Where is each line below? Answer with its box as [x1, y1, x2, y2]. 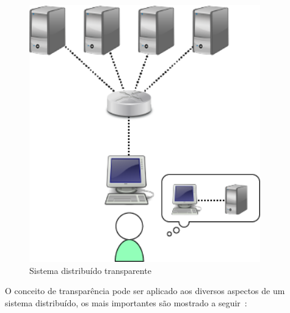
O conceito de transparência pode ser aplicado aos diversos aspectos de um [5, 284, 285, 297]
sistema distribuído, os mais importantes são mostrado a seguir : [5, 296, 247, 309]
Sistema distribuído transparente [29, 264, 151, 276]
